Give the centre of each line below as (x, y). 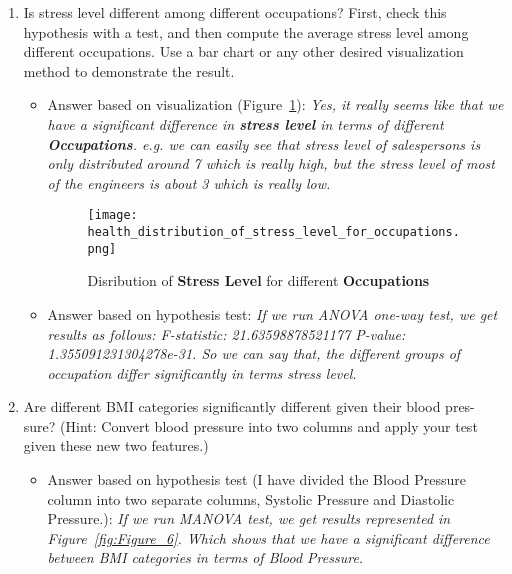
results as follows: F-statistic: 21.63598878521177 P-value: (226, 333)
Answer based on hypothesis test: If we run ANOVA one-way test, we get (272, 313)
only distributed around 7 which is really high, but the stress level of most (271, 163)
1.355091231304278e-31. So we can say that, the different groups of (254, 353)
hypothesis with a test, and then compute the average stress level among (246, 31)
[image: (112, 215)
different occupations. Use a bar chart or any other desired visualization (243, 51)
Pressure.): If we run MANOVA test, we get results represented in (249, 518)
